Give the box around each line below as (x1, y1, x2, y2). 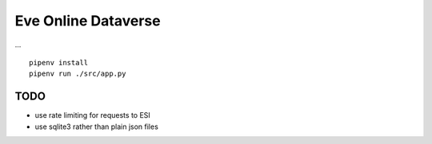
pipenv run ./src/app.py (29, 69, 126, 79)
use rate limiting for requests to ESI (34, 111, 151, 120)
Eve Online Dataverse (14, 12, 161, 29)
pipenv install (29, 58, 89, 67)
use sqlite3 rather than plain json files (34, 122, 159, 131)
